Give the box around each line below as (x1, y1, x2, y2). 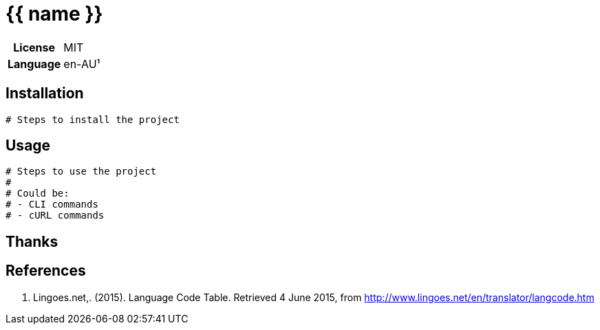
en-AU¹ (63, 56, 100, 71)
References (6, 262, 86, 280)
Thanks (6, 232, 58, 250)
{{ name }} (6, 2, 103, 25)
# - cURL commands (6, 210, 105, 221)
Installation (6, 85, 84, 102)
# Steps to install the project (6, 113, 180, 125)
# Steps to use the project (6, 166, 157, 177)
